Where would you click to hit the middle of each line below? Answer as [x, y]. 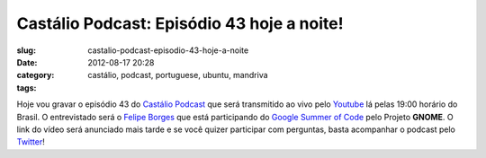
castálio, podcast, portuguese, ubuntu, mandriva [178, 75]
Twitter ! [31, 142]
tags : [27, 88]
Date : [27, 62]
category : [36, 75]
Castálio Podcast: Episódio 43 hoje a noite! [180, 23]
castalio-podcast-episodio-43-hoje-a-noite [168, 50]
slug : [26, 50]
